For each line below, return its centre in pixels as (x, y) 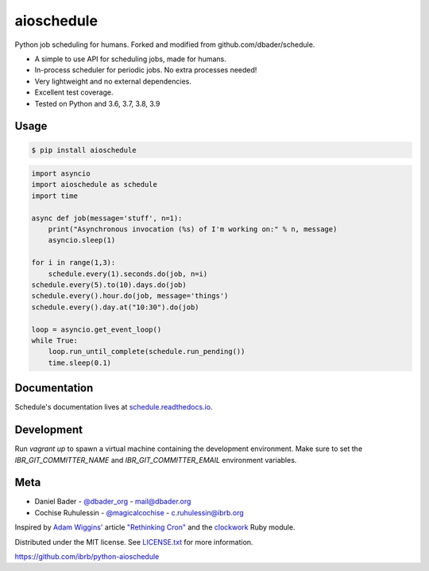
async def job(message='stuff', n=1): (107, 218)
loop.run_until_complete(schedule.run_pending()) (147, 352)
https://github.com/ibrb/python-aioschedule (87, 556)
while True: (55, 340)
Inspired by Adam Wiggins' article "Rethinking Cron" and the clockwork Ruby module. (155, 527)
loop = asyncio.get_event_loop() (97, 329)
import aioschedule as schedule (95, 185)
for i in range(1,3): (73, 263)
